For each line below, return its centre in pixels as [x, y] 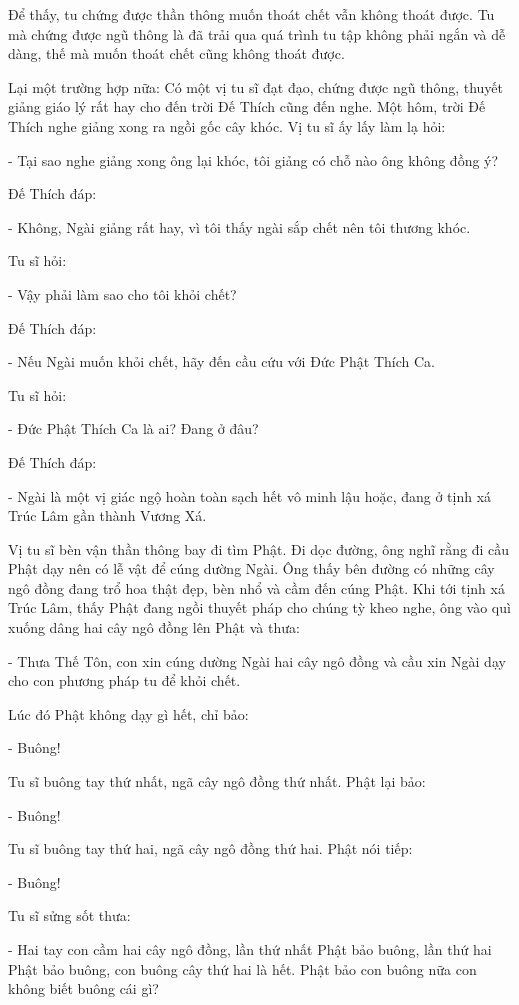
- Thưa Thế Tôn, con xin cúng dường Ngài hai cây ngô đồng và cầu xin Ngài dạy [257, 660]
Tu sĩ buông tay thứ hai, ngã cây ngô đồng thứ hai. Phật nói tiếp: [210, 848]
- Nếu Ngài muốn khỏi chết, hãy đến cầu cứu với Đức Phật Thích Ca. [221, 361]
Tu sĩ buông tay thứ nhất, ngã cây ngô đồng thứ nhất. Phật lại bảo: [217, 781]
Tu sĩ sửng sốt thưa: [69, 915]
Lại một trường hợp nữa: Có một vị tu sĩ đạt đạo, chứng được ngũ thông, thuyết [256, 86]
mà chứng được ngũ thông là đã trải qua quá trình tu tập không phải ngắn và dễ [257, 33]
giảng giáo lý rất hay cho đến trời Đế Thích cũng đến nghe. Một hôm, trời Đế [247, 106]
